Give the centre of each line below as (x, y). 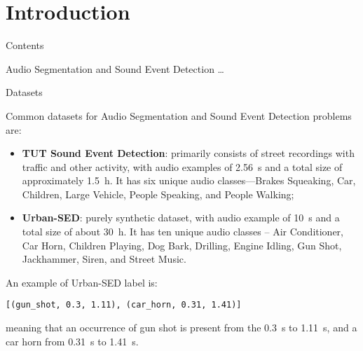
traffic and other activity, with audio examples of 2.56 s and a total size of (182, 166)
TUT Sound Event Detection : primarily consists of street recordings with (188, 153)
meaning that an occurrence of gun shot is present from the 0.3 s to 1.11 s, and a (181, 328)
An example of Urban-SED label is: (82, 282)
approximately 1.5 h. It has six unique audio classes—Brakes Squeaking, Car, (189, 180)
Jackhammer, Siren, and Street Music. (104, 259)
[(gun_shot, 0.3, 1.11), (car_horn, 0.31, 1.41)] (124, 305)
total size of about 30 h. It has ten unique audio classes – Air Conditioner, (183, 232)
